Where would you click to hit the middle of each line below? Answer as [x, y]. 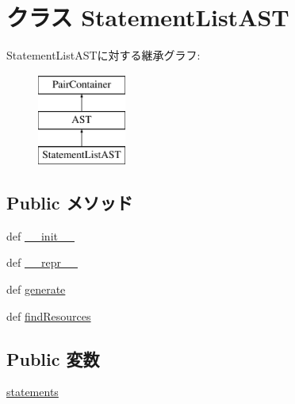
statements [33, 392]
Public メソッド [70, 203]
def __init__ [40, 235]
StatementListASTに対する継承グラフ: [103, 55]
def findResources [49, 316]
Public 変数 [53, 358]
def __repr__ [42, 262]
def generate [36, 289]
